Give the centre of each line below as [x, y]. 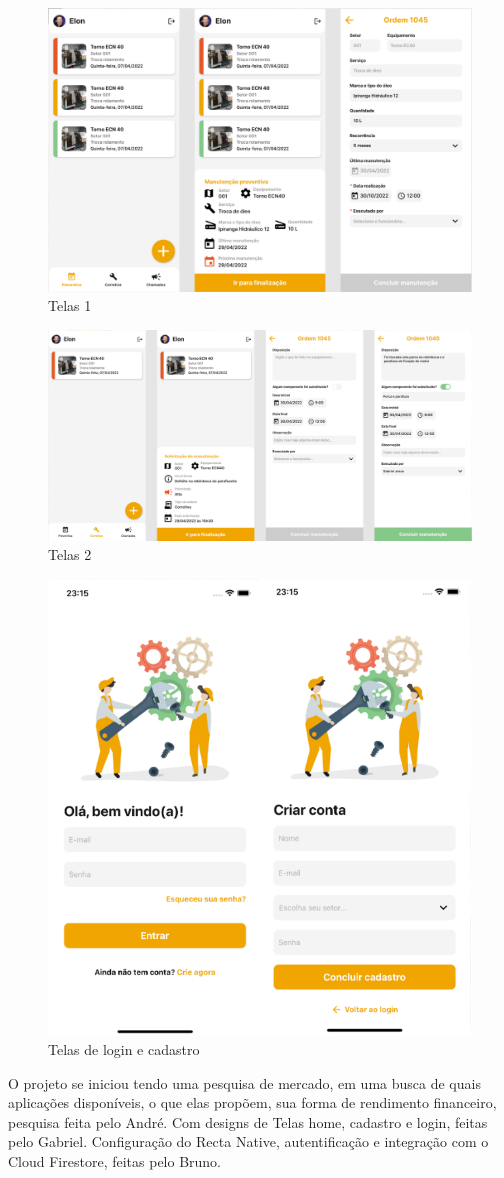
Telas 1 [70, 305]
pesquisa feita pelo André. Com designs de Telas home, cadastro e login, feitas [248, 1121]
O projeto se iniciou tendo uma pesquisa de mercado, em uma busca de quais [244, 1082]
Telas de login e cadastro [124, 1049]
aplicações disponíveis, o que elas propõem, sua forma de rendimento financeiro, [252, 1102]
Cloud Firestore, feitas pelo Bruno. [115, 1161]
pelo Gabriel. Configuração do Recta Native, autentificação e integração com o [248, 1141]
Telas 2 [70, 554]
